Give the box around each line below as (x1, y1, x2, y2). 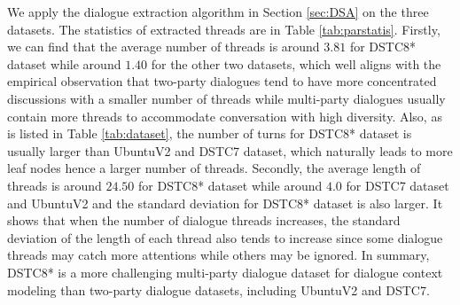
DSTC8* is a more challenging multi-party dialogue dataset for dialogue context (7, 262, 443, 281)
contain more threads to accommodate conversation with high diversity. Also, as (7, 106, 442, 125)
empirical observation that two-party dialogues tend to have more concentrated (7, 72, 437, 90)
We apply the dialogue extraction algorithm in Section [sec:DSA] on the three (7, 3, 429, 20)
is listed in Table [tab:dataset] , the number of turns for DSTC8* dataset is (7, 124, 412, 143)
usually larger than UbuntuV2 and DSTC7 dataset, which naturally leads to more (7, 141, 453, 160)
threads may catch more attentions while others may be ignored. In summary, (7, 246, 430, 264)
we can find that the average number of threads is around (7, 37, 320, 56)
